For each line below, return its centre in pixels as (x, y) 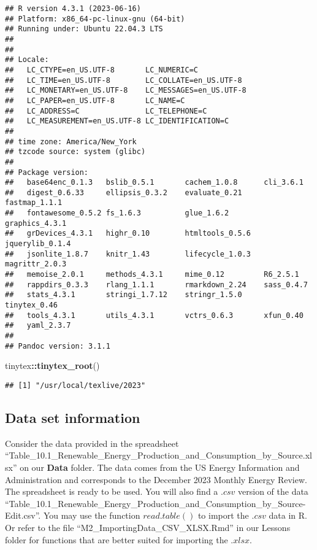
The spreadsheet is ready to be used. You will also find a (112, 491)
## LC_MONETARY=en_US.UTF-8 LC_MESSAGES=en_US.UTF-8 (126, 91)
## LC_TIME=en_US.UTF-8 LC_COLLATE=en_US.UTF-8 (124, 80)
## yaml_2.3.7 (38, 326)
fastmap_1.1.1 (34, 203)
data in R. (288, 515)
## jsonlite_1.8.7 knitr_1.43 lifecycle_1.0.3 (128, 254)
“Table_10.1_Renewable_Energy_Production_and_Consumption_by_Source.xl (158, 455)
